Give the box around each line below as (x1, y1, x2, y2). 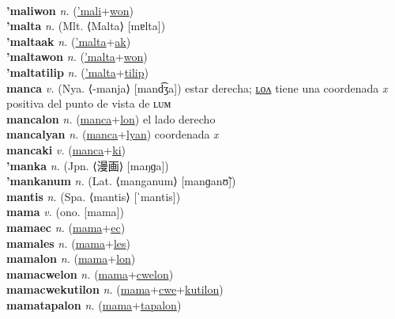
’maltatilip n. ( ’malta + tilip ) (6, 63, 149, 80)
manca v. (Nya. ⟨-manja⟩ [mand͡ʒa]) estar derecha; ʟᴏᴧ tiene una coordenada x (6, 79, 388, 96)
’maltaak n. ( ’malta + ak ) (6, 32, 131, 49)
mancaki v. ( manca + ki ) (6, 141, 126, 158)
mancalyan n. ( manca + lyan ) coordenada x (6, 126, 219, 142)
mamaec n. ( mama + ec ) (6, 218, 126, 235)
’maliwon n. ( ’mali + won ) (6, 2, 134, 18)
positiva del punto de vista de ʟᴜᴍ (6, 95, 171, 112)
